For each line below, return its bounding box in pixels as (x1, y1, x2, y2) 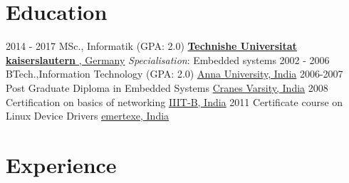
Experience (6, 150, 117, 179)
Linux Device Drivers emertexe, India (6, 108, 170, 123)
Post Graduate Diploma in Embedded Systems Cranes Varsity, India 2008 (6, 80, 328, 95)
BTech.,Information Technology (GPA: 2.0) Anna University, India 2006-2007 (6, 66, 343, 81)
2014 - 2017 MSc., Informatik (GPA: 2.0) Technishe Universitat (6, 38, 297, 53)
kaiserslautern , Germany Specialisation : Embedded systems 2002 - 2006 (6, 52, 330, 67)
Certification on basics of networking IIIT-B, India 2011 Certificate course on (6, 94, 343, 109)
